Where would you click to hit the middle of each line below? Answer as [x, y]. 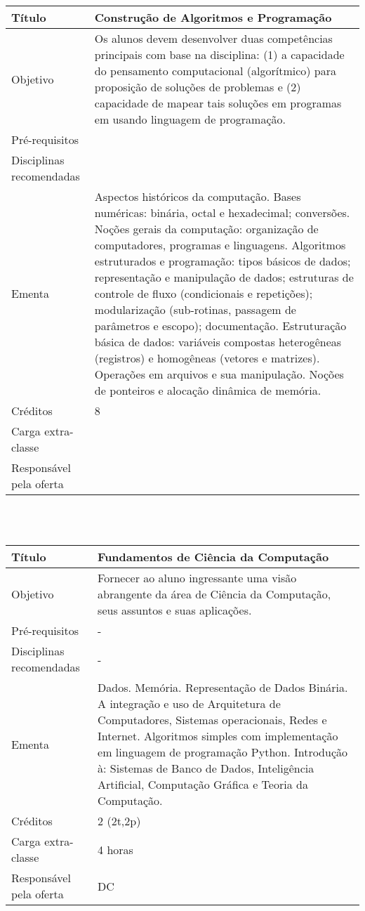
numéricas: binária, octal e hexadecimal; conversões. [222, 212]
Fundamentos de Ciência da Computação [213, 557]
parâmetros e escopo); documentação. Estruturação [220, 326]
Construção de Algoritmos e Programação [213, 17]
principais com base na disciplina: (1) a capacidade [219, 54]
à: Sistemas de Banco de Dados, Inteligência [206, 768]
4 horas [115, 849]
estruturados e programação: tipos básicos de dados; [223, 261]
